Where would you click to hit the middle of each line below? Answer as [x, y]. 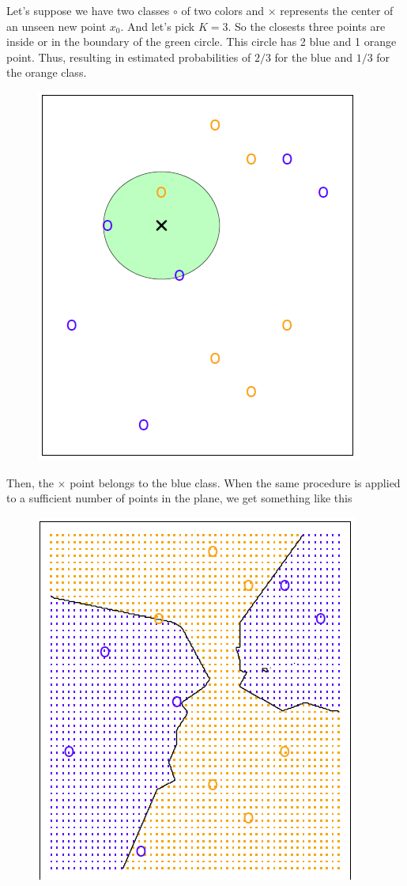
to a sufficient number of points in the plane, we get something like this [179, 498]
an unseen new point [57, 26]
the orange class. [47, 72]
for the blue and [313, 57]
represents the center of [337, 10]
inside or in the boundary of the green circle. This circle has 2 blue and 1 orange [202, 42]
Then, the [30, 482]
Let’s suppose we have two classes [88, 10]
